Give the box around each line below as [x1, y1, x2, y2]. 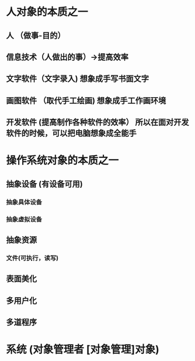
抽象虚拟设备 [6, 215, 43, 223]
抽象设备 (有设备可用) [6, 179, 83, 189]
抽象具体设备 [6, 198, 43, 206]
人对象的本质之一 [6, 5, 89, 19]
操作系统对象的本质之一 [6, 154, 119, 167]
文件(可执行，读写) [6, 254, 59, 262]
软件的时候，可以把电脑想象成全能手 [6, 128, 137, 138]
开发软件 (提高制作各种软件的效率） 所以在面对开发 [6, 118, 189, 128]
